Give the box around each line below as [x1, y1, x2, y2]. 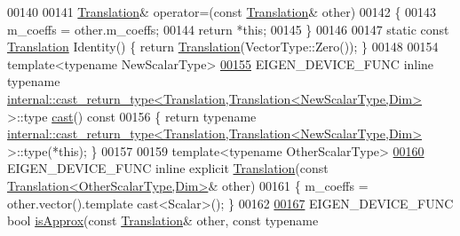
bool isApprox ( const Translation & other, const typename [7, 211, 319, 230]
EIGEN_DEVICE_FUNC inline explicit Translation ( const [7, 159, 329, 177]
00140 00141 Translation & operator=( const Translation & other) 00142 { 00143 [7, 3, 437, 20]
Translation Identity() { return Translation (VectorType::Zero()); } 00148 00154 [7, 37, 439, 56]
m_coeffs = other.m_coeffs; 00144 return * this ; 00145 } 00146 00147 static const [7, 20, 449, 38]
